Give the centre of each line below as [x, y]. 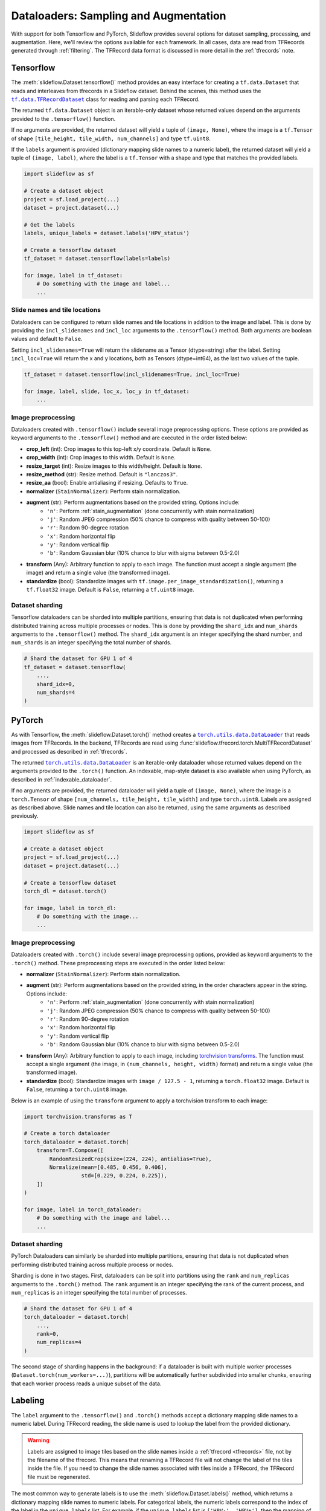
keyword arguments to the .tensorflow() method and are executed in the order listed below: [129, 438]
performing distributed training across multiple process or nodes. [92, 1264]
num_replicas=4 [59, 1342]
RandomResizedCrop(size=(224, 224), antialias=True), [130, 1159]
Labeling [28, 1401]
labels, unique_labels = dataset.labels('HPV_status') [107, 233]
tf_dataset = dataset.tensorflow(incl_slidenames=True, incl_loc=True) [132, 374]
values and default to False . [47, 339]
